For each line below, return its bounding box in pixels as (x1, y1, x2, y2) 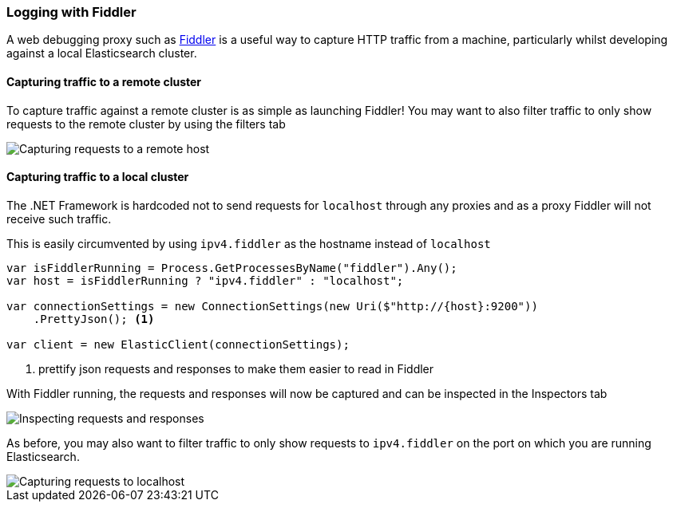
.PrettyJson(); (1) (33, 312, 155, 325)
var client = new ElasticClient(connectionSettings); (6, 337, 350, 351)
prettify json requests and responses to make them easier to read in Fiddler (38, 361, 434, 376)
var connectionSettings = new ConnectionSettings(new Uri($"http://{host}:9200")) (6, 299, 538, 313)
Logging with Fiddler (6, 4, 137, 20)
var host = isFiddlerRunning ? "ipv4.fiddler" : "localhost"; (6, 274, 404, 287)
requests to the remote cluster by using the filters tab (6, 116, 286, 131)
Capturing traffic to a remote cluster (6, 74, 202, 89)
